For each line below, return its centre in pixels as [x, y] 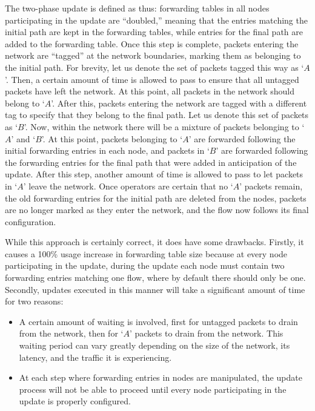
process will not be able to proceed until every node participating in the [153, 389]
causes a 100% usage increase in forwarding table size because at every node [146, 253]
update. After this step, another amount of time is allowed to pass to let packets [154, 174]
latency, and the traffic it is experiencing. [95, 357]
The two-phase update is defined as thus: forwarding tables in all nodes [137, 8]
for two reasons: [34, 301]
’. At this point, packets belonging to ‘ [112, 138]
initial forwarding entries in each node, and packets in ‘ [107, 150]
